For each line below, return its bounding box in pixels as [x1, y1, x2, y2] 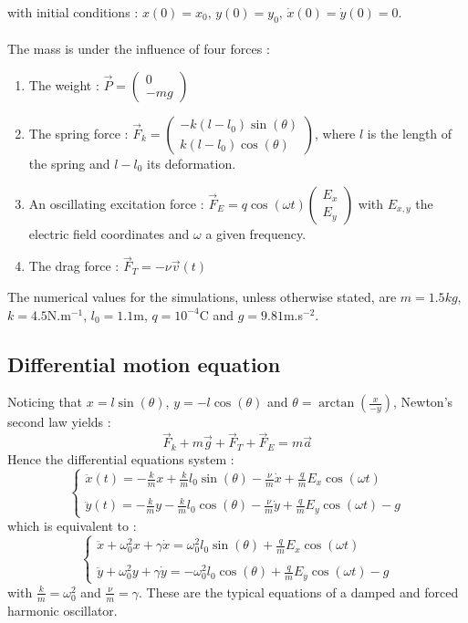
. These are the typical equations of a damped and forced [139, 582, 459, 601]
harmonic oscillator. [7, 600, 118, 619]
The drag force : [28, 256, 120, 275]
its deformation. [147, 153, 236, 172]
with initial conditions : [7, 3, 139, 21]
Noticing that [7, 392, 83, 411]
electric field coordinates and [28, 223, 190, 243]
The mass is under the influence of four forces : [7, 39, 270, 58]
